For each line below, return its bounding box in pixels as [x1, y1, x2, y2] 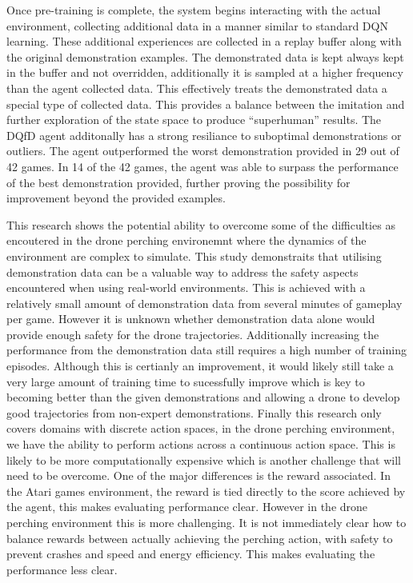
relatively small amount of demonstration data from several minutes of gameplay [6, 294, 403, 311]
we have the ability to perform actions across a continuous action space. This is [6, 436, 395, 453]
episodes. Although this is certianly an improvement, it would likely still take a [6, 357, 394, 374]
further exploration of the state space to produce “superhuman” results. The [6, 111, 382, 128]
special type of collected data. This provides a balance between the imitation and [6, 95, 405, 112]
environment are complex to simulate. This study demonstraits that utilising [6, 247, 382, 264]
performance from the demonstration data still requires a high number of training [6, 341, 407, 358]
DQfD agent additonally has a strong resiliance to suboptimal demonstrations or [6, 126, 402, 143]
